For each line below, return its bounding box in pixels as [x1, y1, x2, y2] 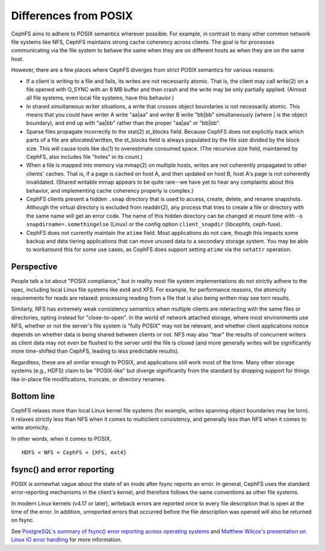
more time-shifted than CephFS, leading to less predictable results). [11, 347, 179, 355]
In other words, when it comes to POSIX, [11, 435, 112, 442]
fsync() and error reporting [11, 464, 114, 475]
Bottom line [11, 391, 55, 402]
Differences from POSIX [11, 9, 134, 22]
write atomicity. [11, 424, 49, 431]
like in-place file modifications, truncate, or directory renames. [11, 375, 166, 382]
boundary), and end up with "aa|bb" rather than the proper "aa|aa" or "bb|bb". [26, 119, 221, 126]
